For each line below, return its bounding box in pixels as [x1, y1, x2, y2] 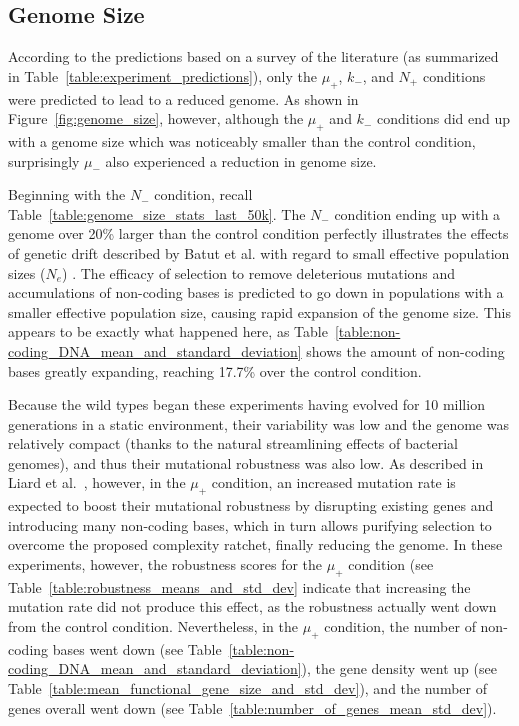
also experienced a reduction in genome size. [105, 150, 377, 171]
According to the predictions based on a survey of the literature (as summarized [8, 46, 499, 67]
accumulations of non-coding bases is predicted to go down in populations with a [8, 282, 504, 303]
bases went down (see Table [52, 638, 222, 659]
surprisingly [8, 150, 80, 171]
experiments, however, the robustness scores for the [8, 554, 323, 575]
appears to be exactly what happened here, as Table [8, 321, 328, 342]
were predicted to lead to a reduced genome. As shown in [8, 88, 359, 109]
